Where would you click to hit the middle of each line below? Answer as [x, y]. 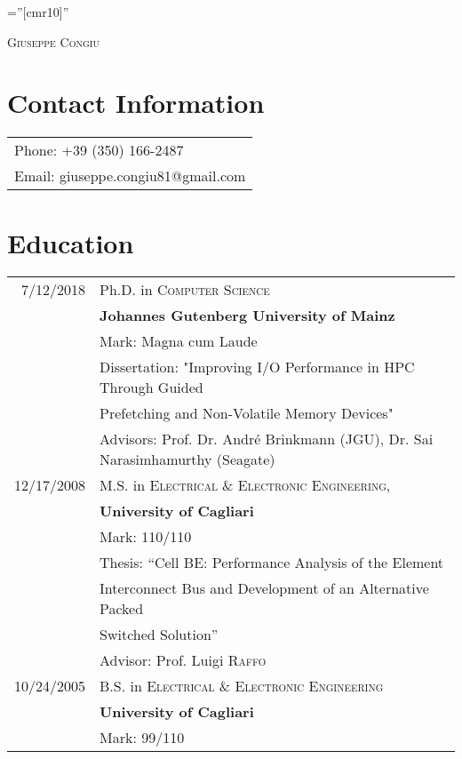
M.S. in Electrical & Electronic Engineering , [245, 485]
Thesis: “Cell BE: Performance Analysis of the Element [272, 563]
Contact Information [136, 103]
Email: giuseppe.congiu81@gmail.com [130, 176]
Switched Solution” [159, 635]
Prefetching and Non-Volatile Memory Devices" [247, 413]
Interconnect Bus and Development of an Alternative [264, 588]
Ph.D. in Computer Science [185, 290]
